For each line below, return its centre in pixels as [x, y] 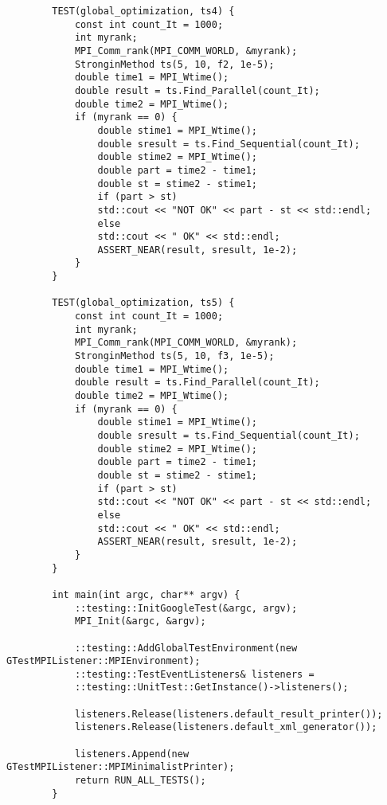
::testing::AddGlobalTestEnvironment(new [186, 648]
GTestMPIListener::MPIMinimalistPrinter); [121, 767]
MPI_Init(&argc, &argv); [140, 621]
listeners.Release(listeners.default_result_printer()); [229, 714]
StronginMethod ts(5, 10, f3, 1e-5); [174, 356]
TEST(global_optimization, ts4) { [143, 11]
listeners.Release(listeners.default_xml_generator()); [226, 727]
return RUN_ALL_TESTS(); [140, 781]
